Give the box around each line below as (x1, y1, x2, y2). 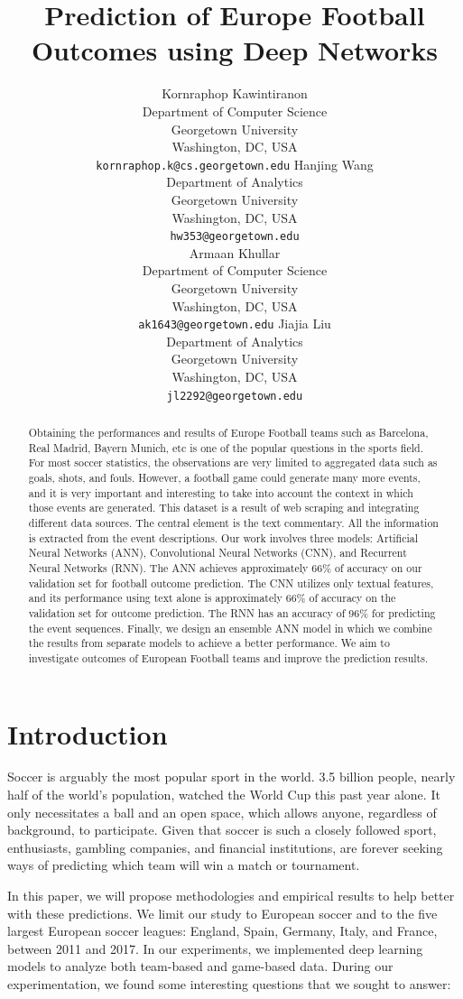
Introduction (7, 715, 168, 752)
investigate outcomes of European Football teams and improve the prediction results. (28, 650, 429, 665)
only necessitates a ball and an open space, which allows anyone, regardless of (7, 802, 437, 821)
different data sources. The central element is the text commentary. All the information (28, 514, 439, 530)
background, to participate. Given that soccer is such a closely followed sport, (7, 820, 437, 839)
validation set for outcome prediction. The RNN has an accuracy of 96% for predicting (28, 605, 436, 620)
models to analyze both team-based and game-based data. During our (7, 957, 394, 976)
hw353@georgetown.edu (170, 230, 300, 244)
